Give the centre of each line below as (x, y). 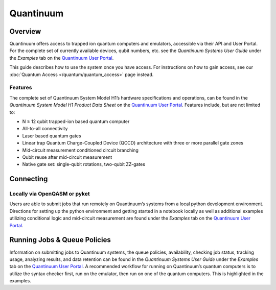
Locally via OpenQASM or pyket (50, 194)
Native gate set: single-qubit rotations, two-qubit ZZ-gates (84, 164)
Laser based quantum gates (52, 136)
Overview (25, 31)
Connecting (29, 179)
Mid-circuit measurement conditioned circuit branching (80, 150)
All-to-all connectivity (45, 129)
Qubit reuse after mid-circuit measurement (67, 157)
